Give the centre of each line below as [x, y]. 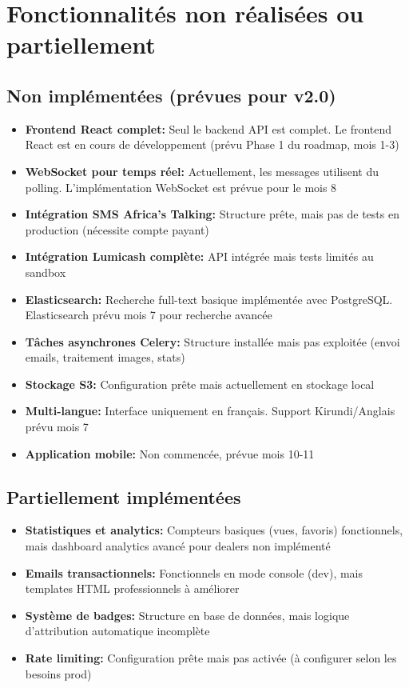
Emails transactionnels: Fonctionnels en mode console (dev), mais [194, 572]
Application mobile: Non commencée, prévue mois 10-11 [170, 453]
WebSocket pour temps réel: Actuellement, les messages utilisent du [202, 171]
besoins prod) [58, 673]
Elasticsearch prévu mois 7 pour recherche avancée [149, 315]
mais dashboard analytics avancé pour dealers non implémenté [178, 546]
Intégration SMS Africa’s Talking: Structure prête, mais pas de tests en [212, 214]
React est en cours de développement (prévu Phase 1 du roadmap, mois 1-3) [212, 144]
